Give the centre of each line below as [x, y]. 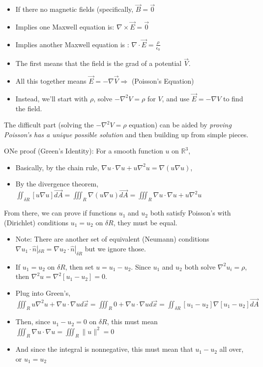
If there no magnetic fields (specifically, [74, 9]
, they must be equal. [145, 222]
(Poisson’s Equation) [163, 81]
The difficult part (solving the [49, 125]
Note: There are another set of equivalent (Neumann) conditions [112, 239]
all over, [232, 349]
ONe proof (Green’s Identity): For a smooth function [84, 151]
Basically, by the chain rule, [57, 167]
